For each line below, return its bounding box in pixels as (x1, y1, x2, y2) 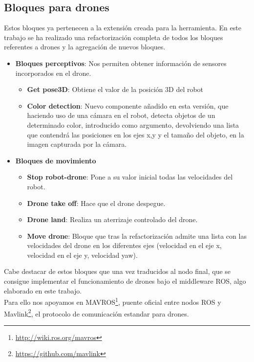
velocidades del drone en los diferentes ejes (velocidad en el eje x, (27, 240, 222, 250)
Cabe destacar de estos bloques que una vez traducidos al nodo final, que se (4, 266, 231, 276)
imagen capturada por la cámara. (27, 139, 127, 149)
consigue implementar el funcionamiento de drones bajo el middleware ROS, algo (4, 276, 246, 286)
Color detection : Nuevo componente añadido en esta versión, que (27, 100, 229, 111)
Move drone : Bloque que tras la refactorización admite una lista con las (27, 230, 247, 241)
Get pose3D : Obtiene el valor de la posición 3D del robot (27, 84, 204, 94)
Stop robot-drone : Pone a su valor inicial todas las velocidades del (27, 172, 233, 182)
